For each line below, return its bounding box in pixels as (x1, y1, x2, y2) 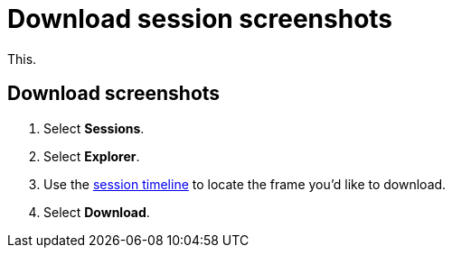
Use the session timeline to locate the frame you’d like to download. (43, 176, 447, 192)
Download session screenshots (7, 4, 393, 34)
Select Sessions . (43, 120, 145, 136)
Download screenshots (7, 82, 221, 105)
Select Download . (43, 204, 150, 220)
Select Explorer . (43, 148, 140, 164)
